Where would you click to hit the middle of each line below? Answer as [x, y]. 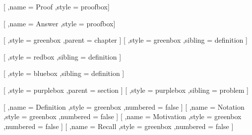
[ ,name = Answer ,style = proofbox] [60, 23]
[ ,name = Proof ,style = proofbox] [57, 6]
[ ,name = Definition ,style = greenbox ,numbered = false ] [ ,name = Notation [124, 106]
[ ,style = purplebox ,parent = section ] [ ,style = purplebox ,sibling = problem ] [126, 90]
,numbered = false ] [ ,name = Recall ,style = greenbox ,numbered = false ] [119, 126]
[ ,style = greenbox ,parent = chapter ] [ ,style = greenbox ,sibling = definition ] [126, 40]
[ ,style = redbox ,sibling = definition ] [63, 56]
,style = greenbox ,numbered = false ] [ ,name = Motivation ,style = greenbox [123, 116]
